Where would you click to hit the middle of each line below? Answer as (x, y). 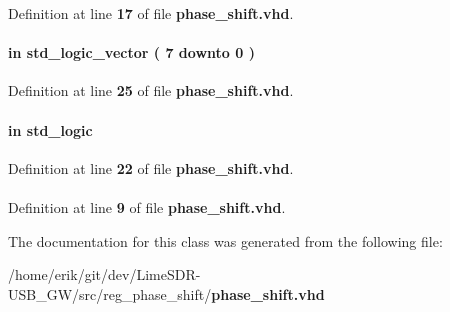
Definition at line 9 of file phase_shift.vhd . (147, 206)
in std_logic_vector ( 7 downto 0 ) (131, 52)
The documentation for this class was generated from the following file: (225, 240)
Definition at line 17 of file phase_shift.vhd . (151, 13)
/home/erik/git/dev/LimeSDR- (104, 274)
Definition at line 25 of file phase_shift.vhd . (151, 90)
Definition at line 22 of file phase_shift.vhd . (151, 167)
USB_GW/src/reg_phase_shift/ (110, 293)
